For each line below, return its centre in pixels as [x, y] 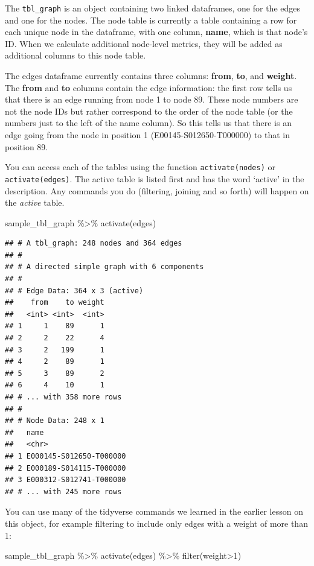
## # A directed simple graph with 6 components [104, 267]
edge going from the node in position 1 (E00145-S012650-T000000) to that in [148, 135]
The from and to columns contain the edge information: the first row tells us [149, 87]
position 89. [27, 146]
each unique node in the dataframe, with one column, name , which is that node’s [156, 32]
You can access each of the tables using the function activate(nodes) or [140, 167]
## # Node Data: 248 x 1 [55, 421]
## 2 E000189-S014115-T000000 [66, 468]
